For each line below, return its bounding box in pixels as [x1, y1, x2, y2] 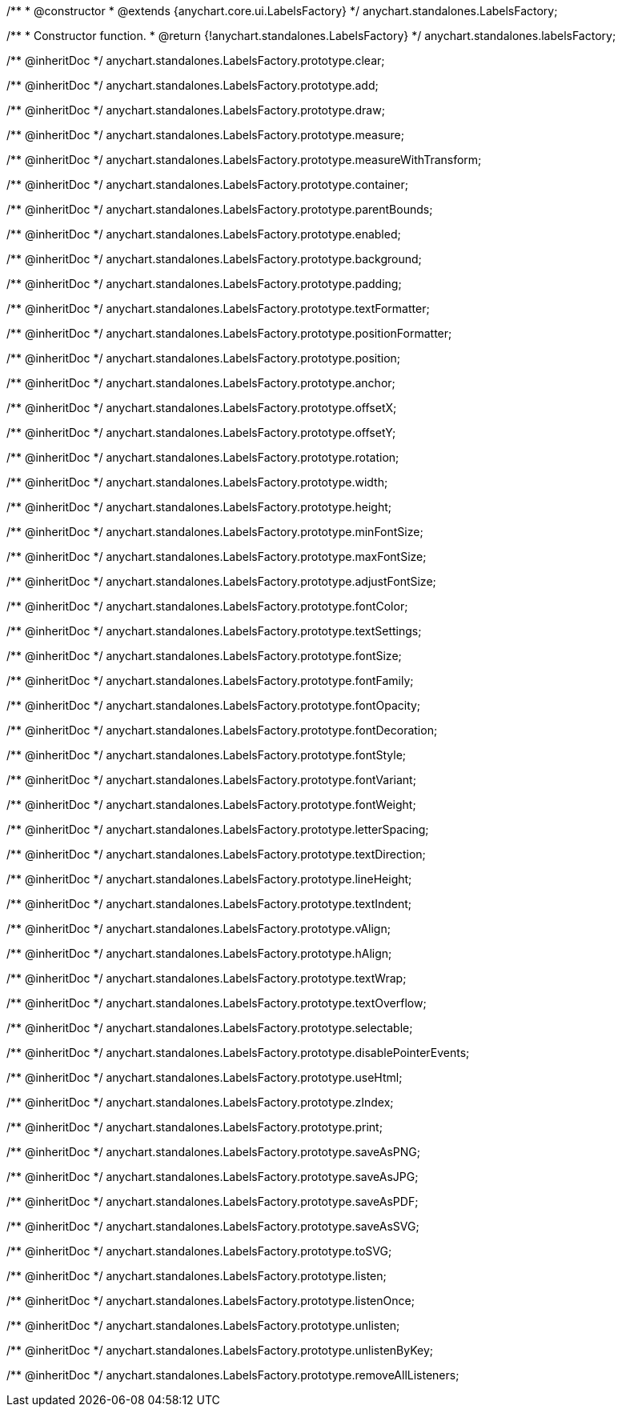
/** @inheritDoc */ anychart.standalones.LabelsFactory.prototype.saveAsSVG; [6, 1219, 419, 1233]
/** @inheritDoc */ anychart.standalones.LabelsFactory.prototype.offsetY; [6, 426, 396, 439]
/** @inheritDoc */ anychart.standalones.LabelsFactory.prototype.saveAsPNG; [6, 1145, 421, 1159]
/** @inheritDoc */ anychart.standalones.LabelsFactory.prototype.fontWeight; [6, 798, 416, 811]
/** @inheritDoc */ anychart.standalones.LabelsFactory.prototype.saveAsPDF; [6, 1195, 419, 1208]
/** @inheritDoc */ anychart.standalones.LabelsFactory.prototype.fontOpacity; [6, 698, 421, 712]
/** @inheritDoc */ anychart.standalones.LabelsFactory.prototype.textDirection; [6, 847, 426, 861]
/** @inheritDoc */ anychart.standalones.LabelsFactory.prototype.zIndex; [6, 1095, 394, 1109]
